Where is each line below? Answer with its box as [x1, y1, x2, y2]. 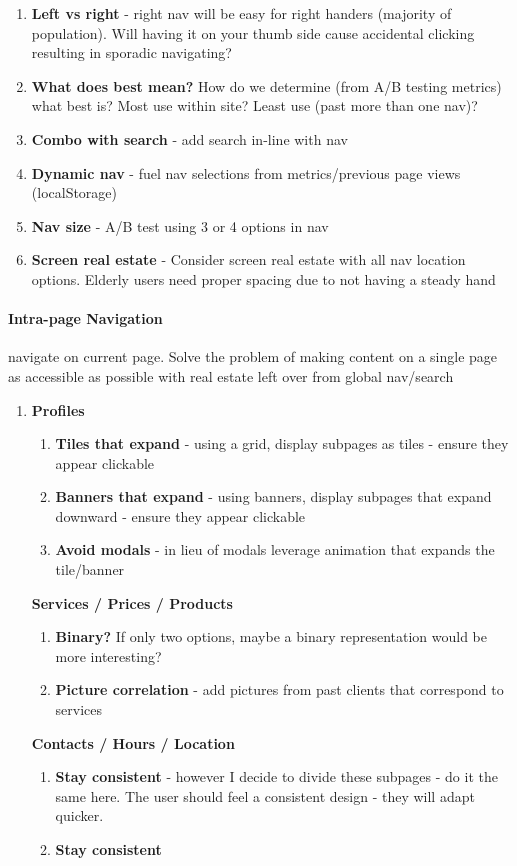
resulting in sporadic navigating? [31, 42, 232, 63]
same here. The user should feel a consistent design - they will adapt [55, 785, 475, 806]
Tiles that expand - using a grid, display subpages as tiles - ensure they [55, 433, 509, 454]
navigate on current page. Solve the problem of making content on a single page [8, 346, 498, 367]
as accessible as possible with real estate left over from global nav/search [8, 365, 454, 386]
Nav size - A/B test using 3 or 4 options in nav [31, 215, 329, 236]
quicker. [55, 805, 104, 826]
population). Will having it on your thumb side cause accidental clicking [31, 22, 475, 43]
